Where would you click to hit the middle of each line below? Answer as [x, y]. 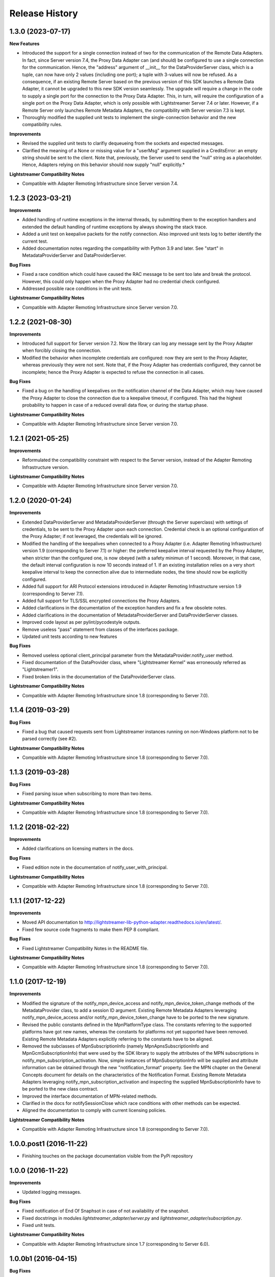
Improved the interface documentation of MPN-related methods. [90, 1096]
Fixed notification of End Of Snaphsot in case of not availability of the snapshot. [106, 1211]
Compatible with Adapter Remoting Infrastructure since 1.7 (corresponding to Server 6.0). [116, 1244]
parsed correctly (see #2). [50, 739]
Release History [44, 13]
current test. [35, 241]
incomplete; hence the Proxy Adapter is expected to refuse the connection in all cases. [113, 372]
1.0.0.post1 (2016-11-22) [49, 1144]
